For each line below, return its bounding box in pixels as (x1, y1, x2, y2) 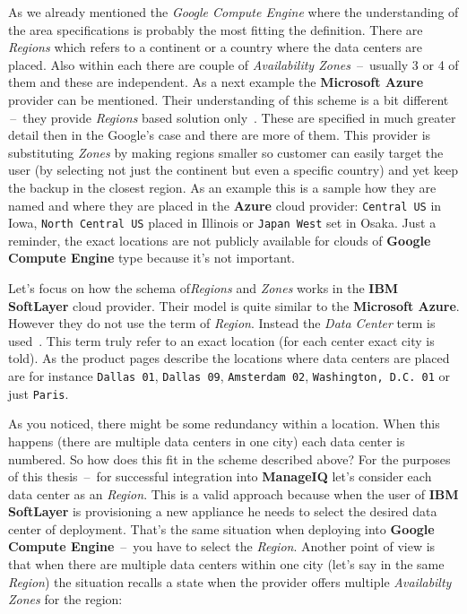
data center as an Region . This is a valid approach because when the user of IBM (8, 484, 459, 503)
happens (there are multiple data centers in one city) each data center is (8, 431, 405, 450)
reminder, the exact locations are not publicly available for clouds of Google (8, 230, 431, 249)
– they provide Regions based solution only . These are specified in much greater (10, 108, 456, 126)
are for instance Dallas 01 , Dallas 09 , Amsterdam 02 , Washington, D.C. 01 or (8, 367, 450, 385)
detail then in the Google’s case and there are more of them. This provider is (8, 125, 431, 144)
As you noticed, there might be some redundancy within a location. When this (8, 414, 440, 433)
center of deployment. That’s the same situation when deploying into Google (8, 519, 435, 538)
